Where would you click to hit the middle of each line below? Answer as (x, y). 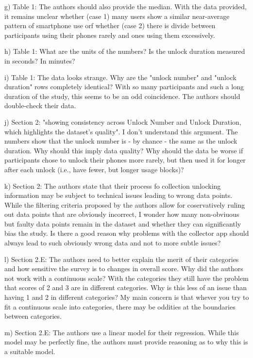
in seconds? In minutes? (40, 60)
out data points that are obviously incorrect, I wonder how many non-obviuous (122, 214)
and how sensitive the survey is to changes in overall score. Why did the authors (124, 268)
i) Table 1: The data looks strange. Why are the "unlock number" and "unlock (120, 77)
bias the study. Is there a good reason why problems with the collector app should (127, 233)
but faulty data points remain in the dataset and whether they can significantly (123, 223)
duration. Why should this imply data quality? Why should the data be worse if (124, 150)
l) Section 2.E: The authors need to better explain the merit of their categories (122, 259)
